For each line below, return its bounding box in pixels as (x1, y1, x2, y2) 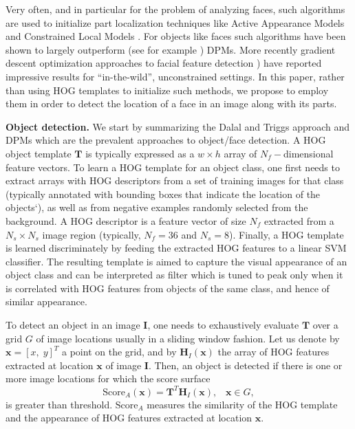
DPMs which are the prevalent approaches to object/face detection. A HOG (6, 133, 326, 147)
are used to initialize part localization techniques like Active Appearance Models (6, 15, 345, 30)
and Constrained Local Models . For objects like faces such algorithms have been (6, 29, 346, 43)
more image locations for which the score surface (6, 371, 211, 386)
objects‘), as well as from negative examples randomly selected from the (6, 200, 308, 214)
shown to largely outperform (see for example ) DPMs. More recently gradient (6, 42, 336, 56)
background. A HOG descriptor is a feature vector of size (6, 213, 246, 228)
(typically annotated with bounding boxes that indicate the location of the (6, 186, 321, 201)
